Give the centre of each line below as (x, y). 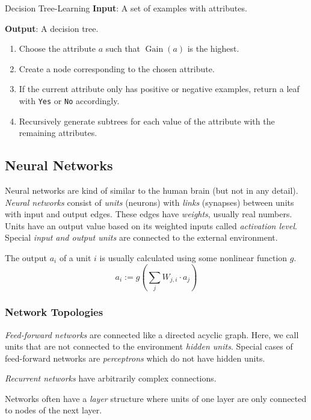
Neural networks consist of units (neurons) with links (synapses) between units (149, 202)
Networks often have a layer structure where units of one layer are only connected (156, 398)
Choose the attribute (57, 48)
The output (26, 257)
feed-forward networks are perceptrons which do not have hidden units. (135, 358)
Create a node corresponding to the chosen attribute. (117, 68)
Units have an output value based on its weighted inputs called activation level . (151, 225)
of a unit (75, 257)
